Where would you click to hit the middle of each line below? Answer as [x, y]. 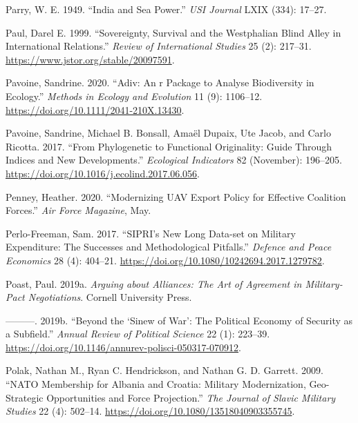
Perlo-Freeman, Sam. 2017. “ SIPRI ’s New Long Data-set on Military [151, 233]
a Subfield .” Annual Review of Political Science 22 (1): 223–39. [138, 334]
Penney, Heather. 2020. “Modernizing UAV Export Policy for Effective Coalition [176, 196]
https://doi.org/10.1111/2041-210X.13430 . [95, 109]
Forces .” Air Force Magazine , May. [78, 210]
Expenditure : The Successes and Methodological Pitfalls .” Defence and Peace [169, 247]
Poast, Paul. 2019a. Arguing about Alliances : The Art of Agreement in [154, 283]
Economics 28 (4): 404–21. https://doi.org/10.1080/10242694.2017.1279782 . [165, 260]
